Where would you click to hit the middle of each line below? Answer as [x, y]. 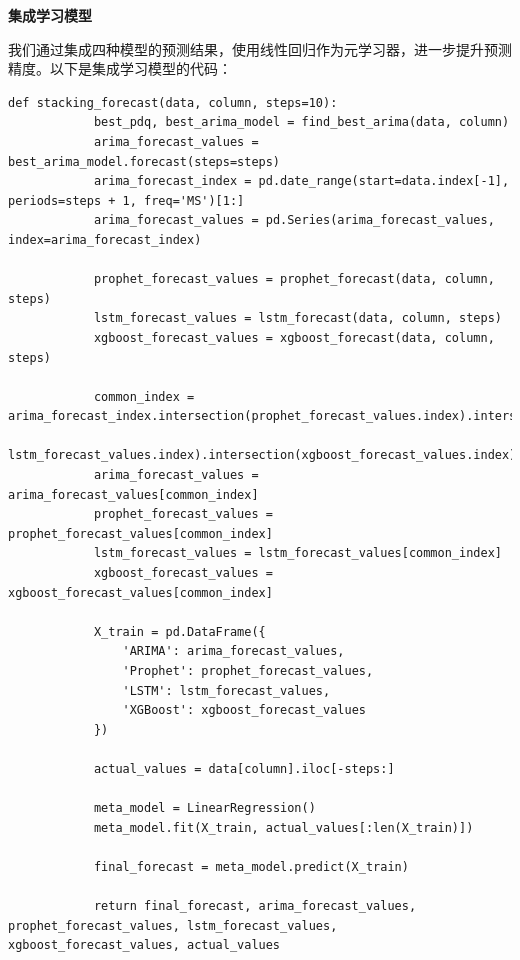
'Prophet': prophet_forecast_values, [248, 671]
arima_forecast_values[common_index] [133, 494]
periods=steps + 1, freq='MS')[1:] [126, 200]
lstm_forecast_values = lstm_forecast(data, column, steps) [297, 318]
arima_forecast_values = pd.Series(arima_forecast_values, [294, 220]
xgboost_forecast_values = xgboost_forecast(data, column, [294, 337]
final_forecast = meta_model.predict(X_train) [251, 866]
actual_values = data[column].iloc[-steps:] [244, 768]
